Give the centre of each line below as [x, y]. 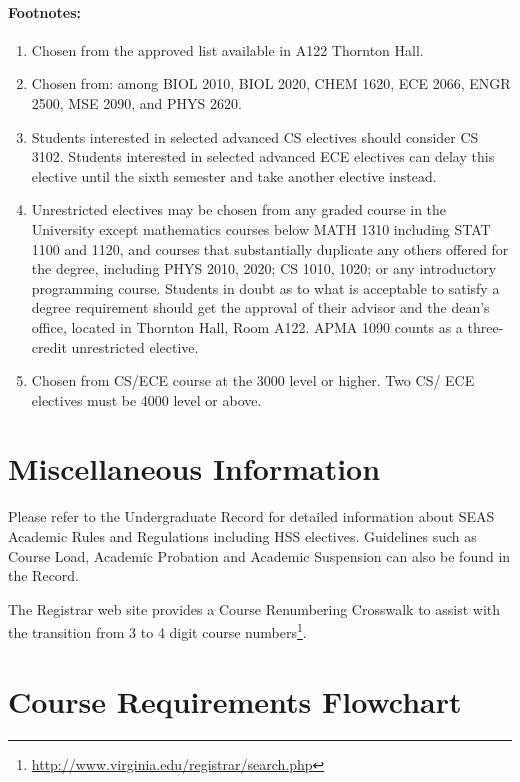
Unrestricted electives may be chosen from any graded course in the [239, 209]
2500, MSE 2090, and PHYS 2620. [136, 102]
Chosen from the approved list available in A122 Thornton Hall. [227, 49]
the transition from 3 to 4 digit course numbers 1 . [157, 631]
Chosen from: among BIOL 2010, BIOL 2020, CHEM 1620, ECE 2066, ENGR [271, 83]
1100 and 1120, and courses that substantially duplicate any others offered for [270, 248]
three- [485, 326]
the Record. [44, 575]
